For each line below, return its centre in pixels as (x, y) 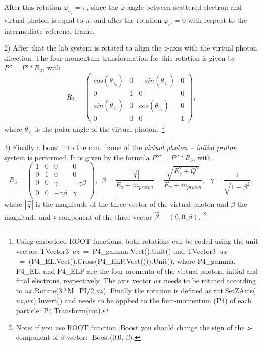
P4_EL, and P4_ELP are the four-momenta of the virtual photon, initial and (137, 270)
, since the (102, 7)
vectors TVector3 (42, 251)
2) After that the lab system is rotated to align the (83, 48)
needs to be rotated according (210, 281)
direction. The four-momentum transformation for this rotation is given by (120, 57)
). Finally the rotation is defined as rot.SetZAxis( (179, 290)
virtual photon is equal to (44, 19)
